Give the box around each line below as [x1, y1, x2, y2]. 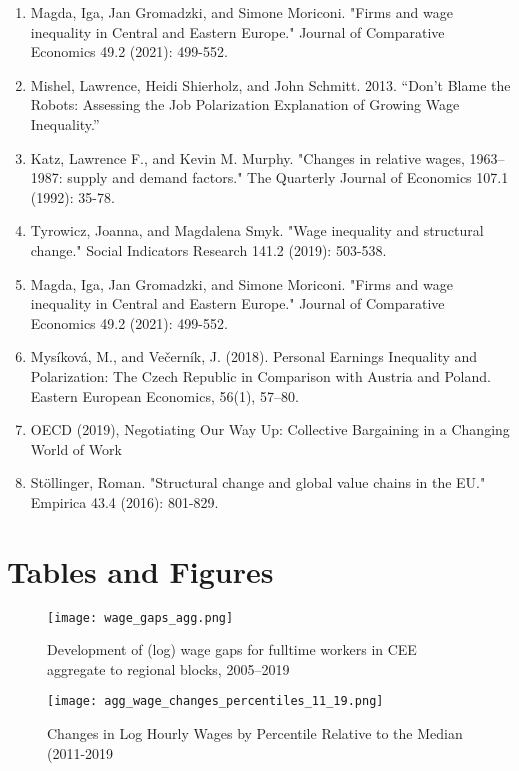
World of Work [30, 438, 122, 459]
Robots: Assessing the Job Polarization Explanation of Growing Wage [30, 94, 460, 115]
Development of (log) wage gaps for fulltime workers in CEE [47, 639, 417, 660]
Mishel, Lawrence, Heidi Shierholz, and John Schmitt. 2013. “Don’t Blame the [30, 74, 511, 95]
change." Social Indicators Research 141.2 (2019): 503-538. [30, 239, 387, 260]
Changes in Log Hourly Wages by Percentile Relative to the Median [47, 723, 463, 744]
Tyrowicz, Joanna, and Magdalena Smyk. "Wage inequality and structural [30, 220, 484, 241]
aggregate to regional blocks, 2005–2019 [47, 658, 290, 679]
